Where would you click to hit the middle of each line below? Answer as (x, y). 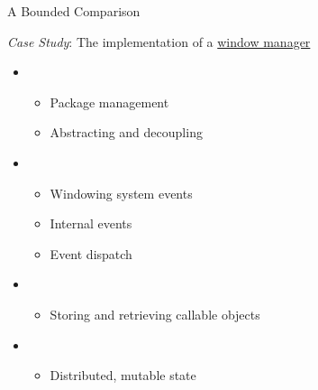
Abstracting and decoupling (126, 132)
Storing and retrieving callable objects (155, 314)
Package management (109, 102)
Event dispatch (91, 253)
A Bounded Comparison (74, 11)
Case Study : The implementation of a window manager (159, 41)
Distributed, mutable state (123, 375)
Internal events (91, 223)
